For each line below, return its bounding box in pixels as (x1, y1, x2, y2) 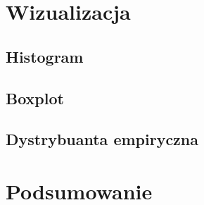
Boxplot (6, 87, 64, 108)
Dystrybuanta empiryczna (6, 128, 199, 150)
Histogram (6, 45, 84, 67)
